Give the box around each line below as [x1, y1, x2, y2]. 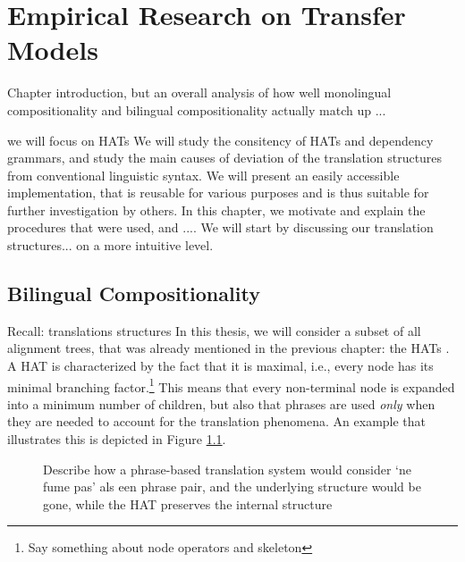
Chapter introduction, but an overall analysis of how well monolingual [7, 83, 392, 102]
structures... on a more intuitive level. [7, 236, 214, 255]
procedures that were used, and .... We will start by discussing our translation [7, 218, 434, 237]
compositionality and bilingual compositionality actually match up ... [7, 100, 386, 119]
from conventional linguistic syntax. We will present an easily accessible [7, 165, 400, 184]
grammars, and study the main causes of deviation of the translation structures [7, 148, 443, 167]
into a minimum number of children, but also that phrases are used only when [7, 394, 435, 413]
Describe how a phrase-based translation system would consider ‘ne [43, 459, 411, 478]
